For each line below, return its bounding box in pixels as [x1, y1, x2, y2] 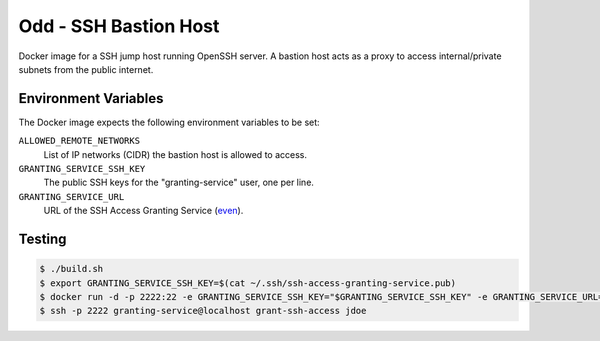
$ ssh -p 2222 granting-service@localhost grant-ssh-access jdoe [39, 305, 367, 317]
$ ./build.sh [39, 263, 104, 275]
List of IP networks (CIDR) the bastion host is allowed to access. [43, 148, 307, 160]
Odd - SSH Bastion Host [18, 15, 220, 37]
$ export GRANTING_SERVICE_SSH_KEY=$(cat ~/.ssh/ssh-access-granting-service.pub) [39, 277, 457, 289]
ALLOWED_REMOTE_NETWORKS [18, 135, 140, 147]
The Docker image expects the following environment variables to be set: [18, 116, 320, 128]
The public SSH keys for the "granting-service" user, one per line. [43, 176, 315, 189]
